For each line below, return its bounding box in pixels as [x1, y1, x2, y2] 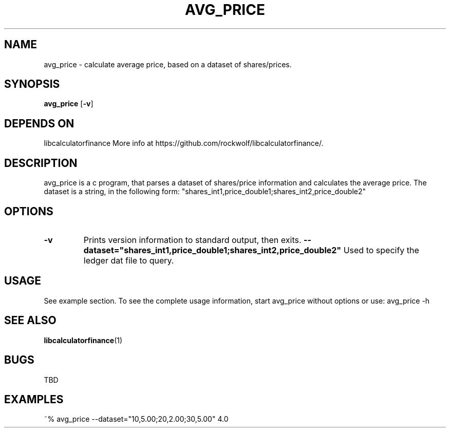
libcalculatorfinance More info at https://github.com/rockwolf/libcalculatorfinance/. [44, 139, 324, 148]
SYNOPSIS [4, 78, 60, 91]
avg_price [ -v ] [44, 99, 93, 108]
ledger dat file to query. [83, 255, 174, 266]
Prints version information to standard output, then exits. [83, 234, 302, 245]
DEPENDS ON [4, 117, 74, 130]
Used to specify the [343, 245, 419, 255]
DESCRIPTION [4, 156, 78, 170]
